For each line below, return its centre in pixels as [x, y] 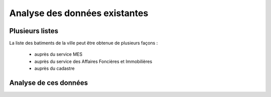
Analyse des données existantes [79, 13]
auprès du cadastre [54, 68]
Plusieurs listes [34, 31]
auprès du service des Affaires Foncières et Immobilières [93, 61]
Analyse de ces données [49, 83]
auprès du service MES [58, 54]
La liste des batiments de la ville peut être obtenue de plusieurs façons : [84, 43]
